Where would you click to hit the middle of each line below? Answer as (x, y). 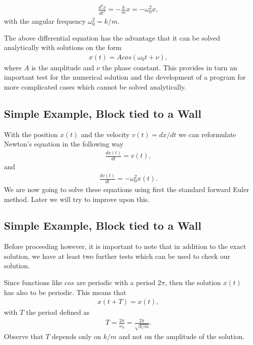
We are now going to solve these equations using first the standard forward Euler (127, 189)
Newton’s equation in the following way (64, 144)
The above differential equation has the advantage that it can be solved (112, 37)
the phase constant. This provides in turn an (169, 67)
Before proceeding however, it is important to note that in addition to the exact (125, 246)
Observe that (24, 336)
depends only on (76, 336)
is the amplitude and (63, 67)
